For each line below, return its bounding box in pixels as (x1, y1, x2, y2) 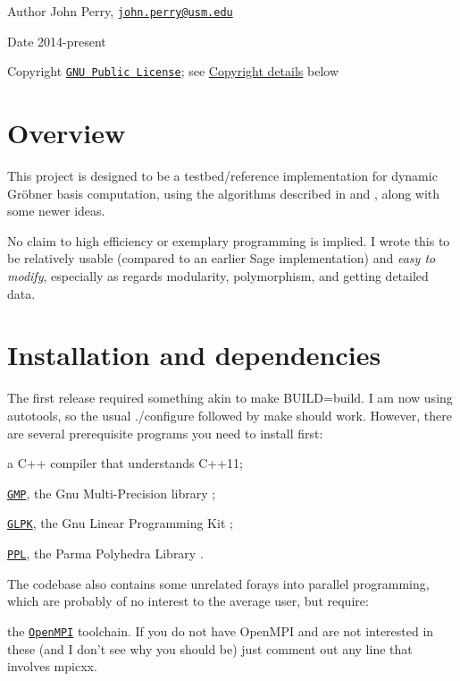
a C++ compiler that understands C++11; (7, 454, 243, 472)
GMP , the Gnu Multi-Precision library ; (7, 483, 216, 502)
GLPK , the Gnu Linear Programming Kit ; (7, 514, 233, 532)
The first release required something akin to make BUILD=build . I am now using (7, 388, 453, 407)
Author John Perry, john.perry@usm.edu (7, 2, 233, 20)
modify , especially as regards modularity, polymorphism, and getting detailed (7, 267, 429, 285)
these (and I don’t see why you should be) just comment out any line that (7, 639, 413, 658)
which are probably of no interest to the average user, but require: (7, 592, 369, 610)
